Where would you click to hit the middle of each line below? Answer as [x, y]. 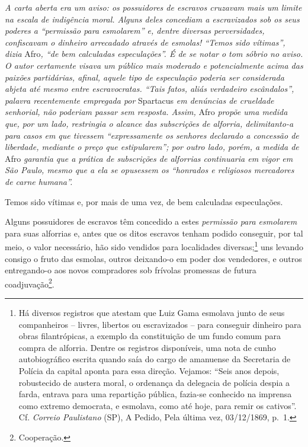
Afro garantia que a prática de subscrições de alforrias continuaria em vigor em [149, 158]
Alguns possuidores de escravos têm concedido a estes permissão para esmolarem [151, 221]
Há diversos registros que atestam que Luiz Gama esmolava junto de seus [152, 312]
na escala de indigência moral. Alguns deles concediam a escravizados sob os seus [152, 19]
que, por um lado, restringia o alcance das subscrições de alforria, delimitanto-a [149, 123]
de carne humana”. [39, 181]
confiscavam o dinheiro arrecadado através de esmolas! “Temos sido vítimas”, [145, 42]
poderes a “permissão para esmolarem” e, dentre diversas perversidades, [135, 31]
